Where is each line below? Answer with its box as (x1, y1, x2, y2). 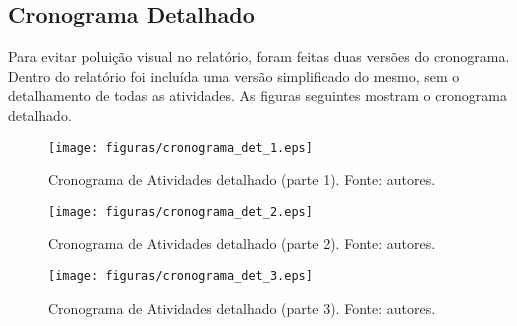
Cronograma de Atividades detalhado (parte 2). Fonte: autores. (48, 233, 436, 254)
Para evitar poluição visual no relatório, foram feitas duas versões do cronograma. (8, 46, 510, 67)
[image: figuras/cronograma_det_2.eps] (48, 204, 313, 219)
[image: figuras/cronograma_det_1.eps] (48, 140, 313, 155)
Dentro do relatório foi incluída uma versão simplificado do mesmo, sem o (8, 65, 460, 86)
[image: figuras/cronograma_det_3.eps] (48, 269, 313, 284)
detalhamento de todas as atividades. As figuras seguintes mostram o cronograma (8, 85, 507, 106)
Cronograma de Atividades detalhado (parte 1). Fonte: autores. (48, 169, 436, 190)
